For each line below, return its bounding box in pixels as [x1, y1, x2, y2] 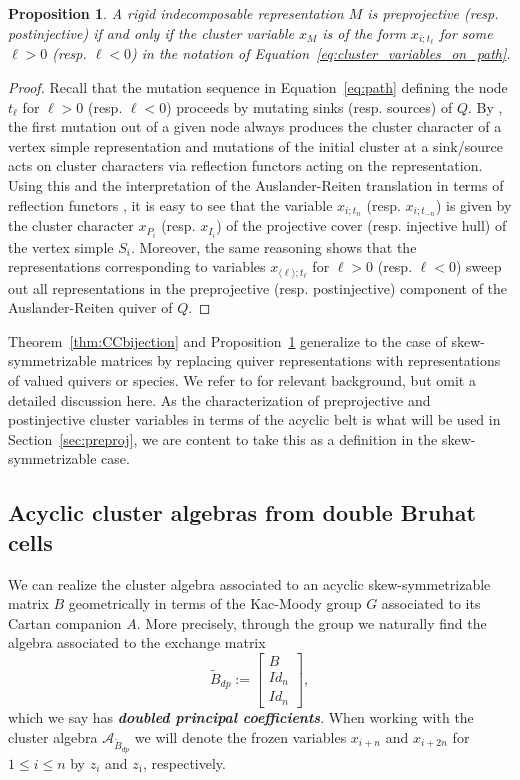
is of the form [322, 22, 406, 43]
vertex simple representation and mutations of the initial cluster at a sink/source [8, 135, 503, 156]
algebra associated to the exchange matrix [8, 632, 266, 653]
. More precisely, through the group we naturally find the [136, 612, 487, 633]
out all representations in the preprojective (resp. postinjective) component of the [8, 277, 508, 298]
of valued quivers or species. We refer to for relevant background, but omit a [8, 369, 476, 390]
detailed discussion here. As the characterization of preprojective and [8, 389, 431, 410]
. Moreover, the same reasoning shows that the [130, 236, 417, 257]
